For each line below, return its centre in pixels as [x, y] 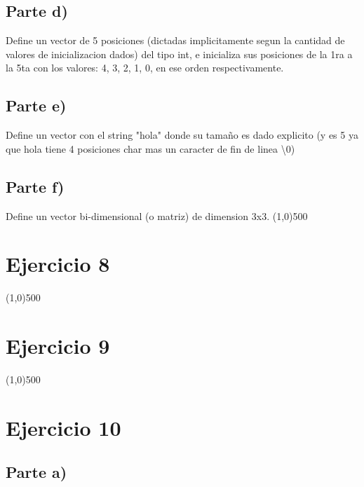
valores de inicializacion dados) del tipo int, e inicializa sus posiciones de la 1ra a [179, 54]
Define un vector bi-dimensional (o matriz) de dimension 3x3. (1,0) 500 [157, 215]
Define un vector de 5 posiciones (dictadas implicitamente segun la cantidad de [175, 40]
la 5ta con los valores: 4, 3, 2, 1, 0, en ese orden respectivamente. [145, 68]
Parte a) [36, 472]
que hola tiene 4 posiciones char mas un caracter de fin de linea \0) [150, 148]
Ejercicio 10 [63, 427]
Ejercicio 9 [58, 346]
